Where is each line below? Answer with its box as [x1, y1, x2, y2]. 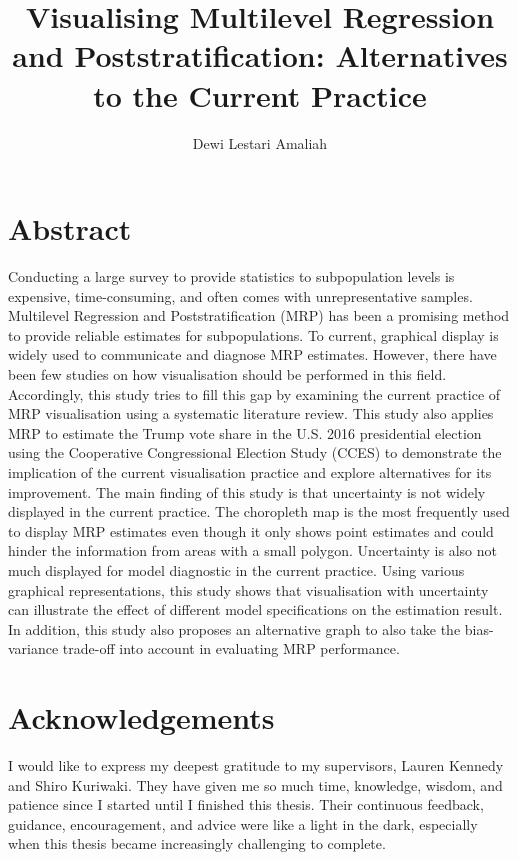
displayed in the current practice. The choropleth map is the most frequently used [8, 501, 510, 522]
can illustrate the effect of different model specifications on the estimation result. [8, 599, 503, 620]
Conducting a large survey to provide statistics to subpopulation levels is [8, 266, 455, 287]
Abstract [8, 208, 132, 249]
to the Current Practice [93, 74, 427, 115]
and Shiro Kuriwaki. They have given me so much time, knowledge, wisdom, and [8, 774, 503, 795]
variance [8, 638, 59, 659]
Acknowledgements [8, 697, 275, 738]
